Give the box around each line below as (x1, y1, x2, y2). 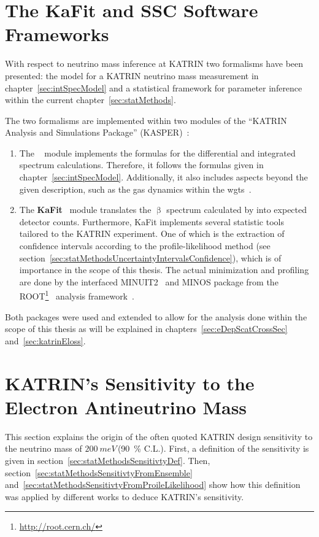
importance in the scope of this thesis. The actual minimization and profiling (19, 263, 309, 276)
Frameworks (5, 21, 109, 47)
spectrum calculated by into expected (166, 203, 307, 216)
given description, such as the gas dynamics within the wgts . (19, 182, 252, 195)
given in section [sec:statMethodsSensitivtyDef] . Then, (5, 454, 210, 466)
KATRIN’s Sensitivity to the (5, 370, 255, 395)
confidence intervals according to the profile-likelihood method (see (19, 239, 271, 252)
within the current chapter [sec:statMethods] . (5, 93, 176, 106)
